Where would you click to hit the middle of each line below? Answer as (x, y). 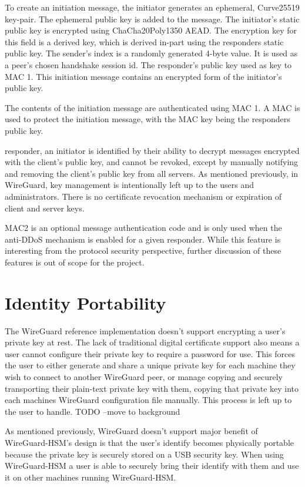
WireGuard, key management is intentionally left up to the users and (129, 185)
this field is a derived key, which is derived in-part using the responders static (144, 41)
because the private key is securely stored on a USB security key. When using (144, 454)
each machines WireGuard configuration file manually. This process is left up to (148, 400)
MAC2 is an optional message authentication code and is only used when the (143, 228)
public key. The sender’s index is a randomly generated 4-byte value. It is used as (151, 53)
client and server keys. (45, 208)
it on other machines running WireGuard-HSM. (91, 477)
